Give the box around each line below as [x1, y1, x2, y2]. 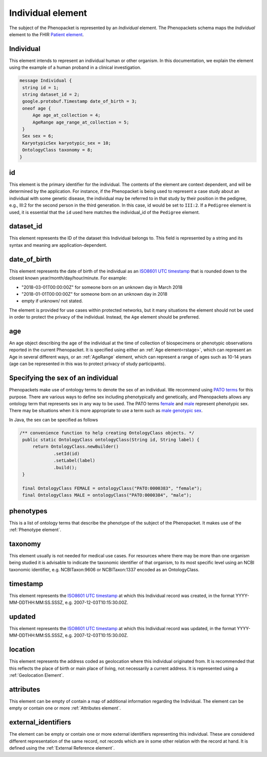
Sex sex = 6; [22, 133, 54, 139]
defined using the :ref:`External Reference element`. [9, 745, 115, 751]
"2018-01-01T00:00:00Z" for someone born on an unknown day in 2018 [21, 291, 168, 297]
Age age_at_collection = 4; [32, 112, 101, 118]
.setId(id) [53, 451, 80, 456]
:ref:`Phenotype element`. [9, 527, 61, 533]
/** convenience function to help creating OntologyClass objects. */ [19, 430, 195, 435]
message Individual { [19, 78, 72, 84]
